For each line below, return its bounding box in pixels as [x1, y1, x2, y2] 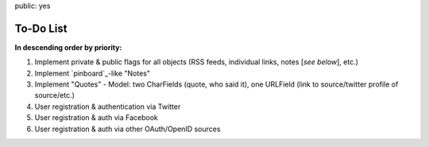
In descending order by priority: [14, 42, 122, 52]
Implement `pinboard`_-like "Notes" [34, 68, 151, 78]
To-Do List [14, 21, 68, 35]
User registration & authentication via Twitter [34, 102, 181, 111]
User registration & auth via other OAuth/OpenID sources [34, 124, 221, 133]
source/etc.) [34, 91, 75, 100]
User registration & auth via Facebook [34, 113, 158, 122]
